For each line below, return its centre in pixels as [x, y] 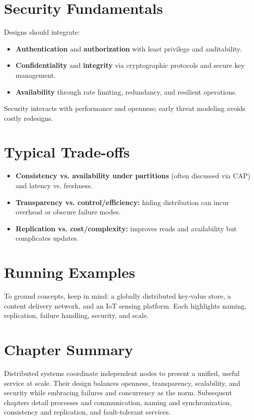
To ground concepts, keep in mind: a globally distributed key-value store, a [118, 296]
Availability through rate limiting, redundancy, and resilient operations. [126, 91]
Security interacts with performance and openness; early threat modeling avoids [125, 108]
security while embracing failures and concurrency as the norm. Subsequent [118, 393]
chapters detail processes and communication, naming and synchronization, [118, 402]
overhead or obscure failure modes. [68, 212]
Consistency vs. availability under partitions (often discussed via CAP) [133, 176]
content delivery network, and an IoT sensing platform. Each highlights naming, [125, 305]
